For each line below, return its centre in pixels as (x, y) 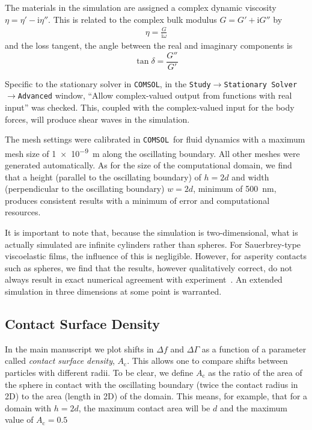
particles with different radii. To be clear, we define (99, 373)
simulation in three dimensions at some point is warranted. (113, 291)
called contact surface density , (60, 361)
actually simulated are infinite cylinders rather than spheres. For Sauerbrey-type (153, 244)
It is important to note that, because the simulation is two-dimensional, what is (151, 232)
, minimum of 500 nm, (235, 189)
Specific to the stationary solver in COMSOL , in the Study (108, 83)
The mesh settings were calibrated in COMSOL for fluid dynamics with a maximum (155, 139)
